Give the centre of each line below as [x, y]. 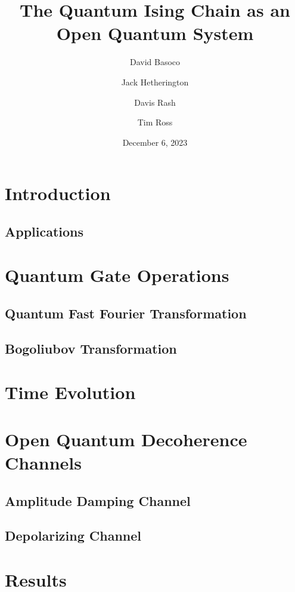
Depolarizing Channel [73, 536]
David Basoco [155, 62]
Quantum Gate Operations [117, 275]
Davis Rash [155, 102]
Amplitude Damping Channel [98, 500]
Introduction [58, 193]
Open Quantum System [155, 33]
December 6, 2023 [155, 142]
